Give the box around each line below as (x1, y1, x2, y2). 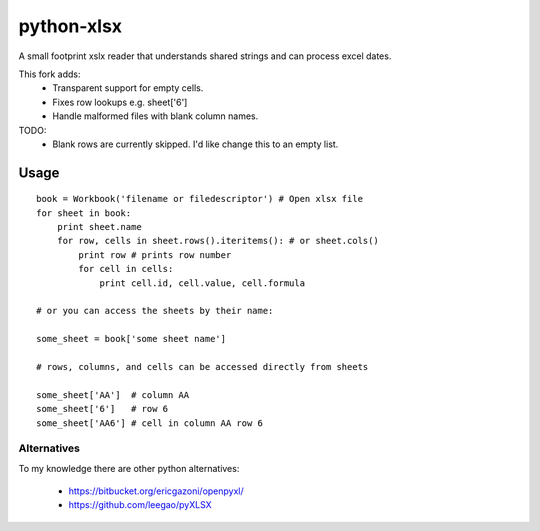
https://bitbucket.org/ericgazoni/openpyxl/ (68, 485, 244, 497)
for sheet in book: (36, 207, 132, 219)
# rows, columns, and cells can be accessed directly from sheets (36, 361, 369, 372)
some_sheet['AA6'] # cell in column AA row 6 (36, 417, 264, 429)
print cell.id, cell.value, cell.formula (99, 277, 305, 289)
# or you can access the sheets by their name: (36, 305, 274, 317)
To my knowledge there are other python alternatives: (18, 462, 240, 474)
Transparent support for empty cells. (52, 82, 204, 94)
